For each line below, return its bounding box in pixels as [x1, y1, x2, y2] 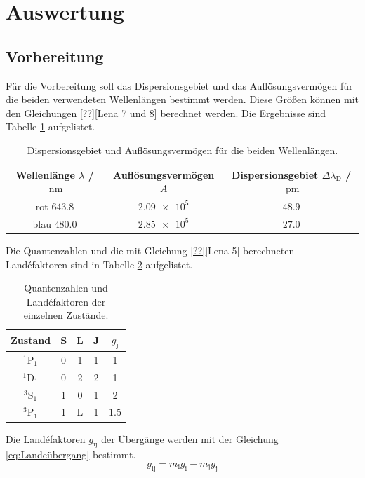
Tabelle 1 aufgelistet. [6, 119, 95, 134]
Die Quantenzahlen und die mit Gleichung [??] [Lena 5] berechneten [6, 243, 295, 257]
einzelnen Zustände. [23, 308, 109, 322]
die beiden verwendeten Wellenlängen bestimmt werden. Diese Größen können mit [6, 92, 359, 107]
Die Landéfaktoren [6, 431, 86, 446]
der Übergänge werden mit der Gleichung [101, 431, 279, 446]
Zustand [11, 333, 51, 348]
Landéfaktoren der [26, 294, 106, 308]
